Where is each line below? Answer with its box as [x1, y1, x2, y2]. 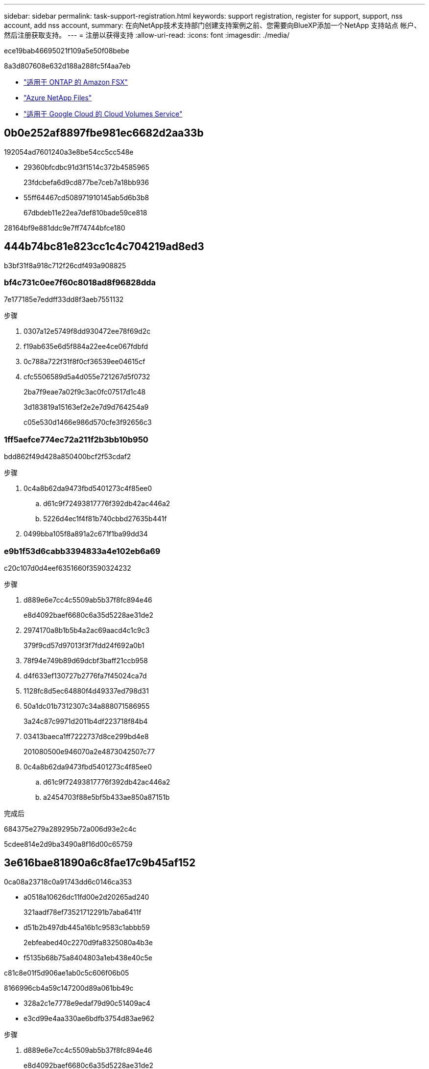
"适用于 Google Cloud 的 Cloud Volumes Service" [24, 110, 183, 118]
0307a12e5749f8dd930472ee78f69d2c [24, 327, 151, 336]
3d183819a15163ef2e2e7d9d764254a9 [24, 403, 149, 412]
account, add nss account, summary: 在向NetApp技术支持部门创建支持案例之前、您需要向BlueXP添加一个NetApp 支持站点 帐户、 [4, 21, 421, 29]
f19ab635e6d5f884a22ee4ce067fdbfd [24, 342, 148, 351]
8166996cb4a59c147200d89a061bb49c [4, 983, 134, 992]
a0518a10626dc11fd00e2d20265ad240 [24, 892, 149, 901]
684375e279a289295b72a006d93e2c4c [4, 824, 137, 833]
